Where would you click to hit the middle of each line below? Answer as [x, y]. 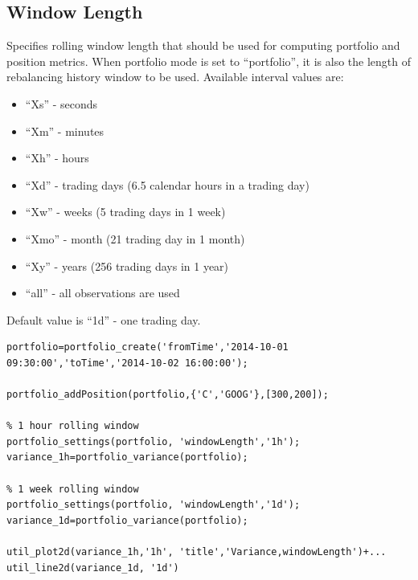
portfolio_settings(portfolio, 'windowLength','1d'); [154, 505]
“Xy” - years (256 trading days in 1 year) [127, 265]
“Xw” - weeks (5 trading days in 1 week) [125, 212]
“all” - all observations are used [102, 293]
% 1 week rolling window [73, 489]
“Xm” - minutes [65, 131]
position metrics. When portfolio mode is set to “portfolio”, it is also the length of [209, 61]
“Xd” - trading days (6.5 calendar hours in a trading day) [167, 184]
